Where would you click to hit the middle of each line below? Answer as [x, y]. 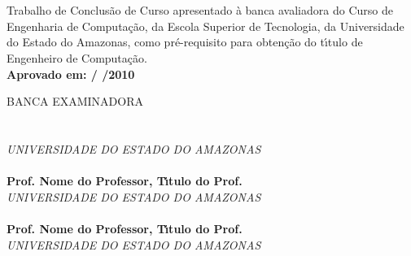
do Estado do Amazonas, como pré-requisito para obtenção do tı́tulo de [185, 42]
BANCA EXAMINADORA [75, 101]
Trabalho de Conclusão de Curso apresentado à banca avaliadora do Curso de [200, 10]
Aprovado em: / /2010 [71, 74]
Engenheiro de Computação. [77, 57]
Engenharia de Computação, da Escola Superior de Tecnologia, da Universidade [205, 26]
